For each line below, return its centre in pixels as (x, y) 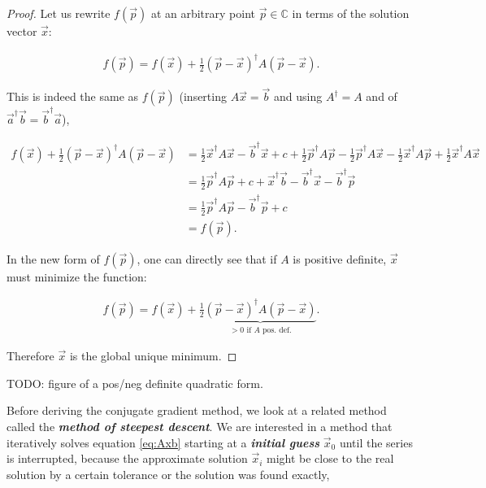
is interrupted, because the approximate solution (127, 458)
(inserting (203, 96)
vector (22, 31)
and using (298, 96)
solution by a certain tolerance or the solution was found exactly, (168, 474)
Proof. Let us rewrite (59, 13)
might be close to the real (330, 458)
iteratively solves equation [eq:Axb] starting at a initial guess (163, 442)
